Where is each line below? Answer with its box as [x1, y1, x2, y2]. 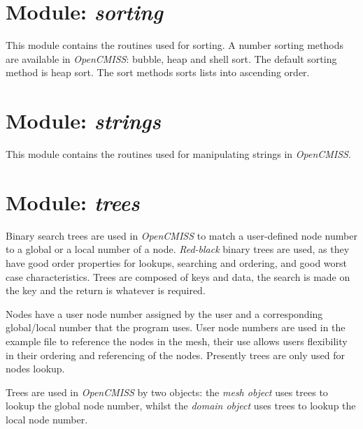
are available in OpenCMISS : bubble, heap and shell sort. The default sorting [6, 51, 337, 66]
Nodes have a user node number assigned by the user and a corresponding [6, 306, 323, 321]
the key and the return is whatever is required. [6, 283, 206, 298]
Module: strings [6, 106, 161, 136]
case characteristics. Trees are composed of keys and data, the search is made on [6, 269, 350, 284]
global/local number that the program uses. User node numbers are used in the [6, 320, 346, 335]
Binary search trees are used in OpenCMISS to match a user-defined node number [6, 228, 357, 242]
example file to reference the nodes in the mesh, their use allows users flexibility [6, 333, 348, 348]
